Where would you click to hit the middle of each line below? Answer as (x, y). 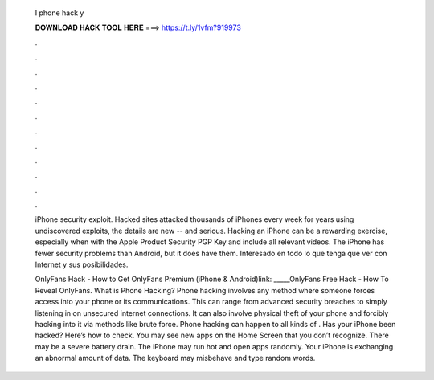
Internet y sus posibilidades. (82, 264)
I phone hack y (59, 13)
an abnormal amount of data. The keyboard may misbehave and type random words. (175, 358)
